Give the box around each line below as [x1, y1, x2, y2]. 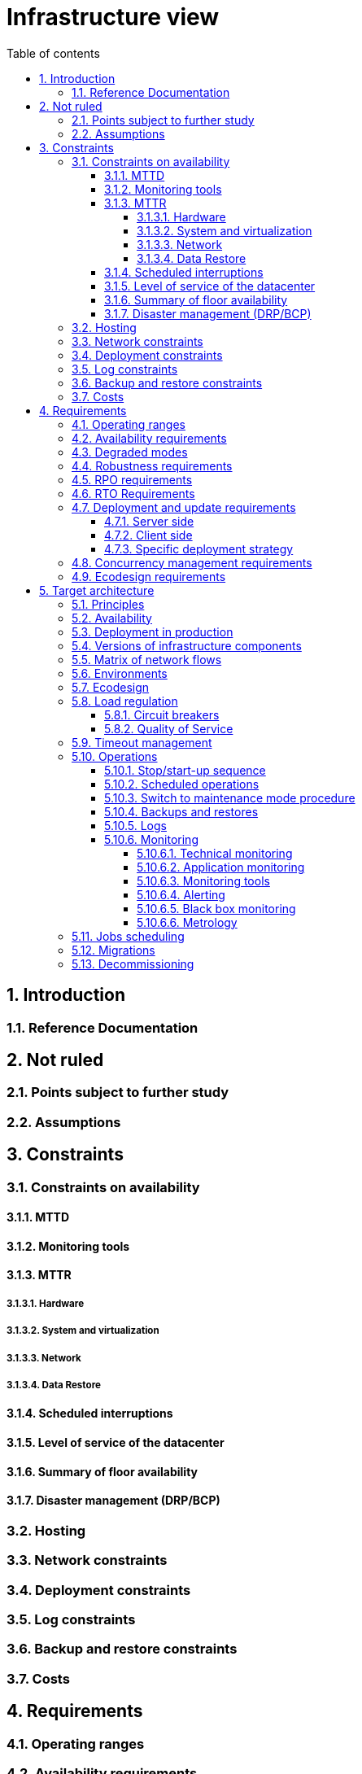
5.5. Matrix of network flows [72, 652, 222, 666]
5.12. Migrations [72, 942, 155, 957]
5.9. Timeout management [72, 735, 212, 749]
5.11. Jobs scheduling [72, 929, 185, 943]
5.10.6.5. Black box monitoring [137, 901, 296, 915]
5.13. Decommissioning [72, 956, 194, 971]
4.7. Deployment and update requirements [72, 500, 296, 514]
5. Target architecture [39, 583, 155, 597]
